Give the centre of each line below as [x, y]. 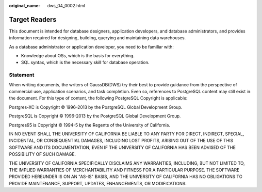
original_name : [25, 6]
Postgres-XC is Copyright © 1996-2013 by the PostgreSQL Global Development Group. [96, 107]
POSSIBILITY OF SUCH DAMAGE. [42, 154]
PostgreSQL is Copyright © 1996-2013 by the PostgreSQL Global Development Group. [95, 116]
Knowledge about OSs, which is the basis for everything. [78, 56]
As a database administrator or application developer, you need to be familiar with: [91, 47]
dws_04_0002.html [66, 6]
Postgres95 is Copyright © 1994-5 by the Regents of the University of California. [90, 125]
